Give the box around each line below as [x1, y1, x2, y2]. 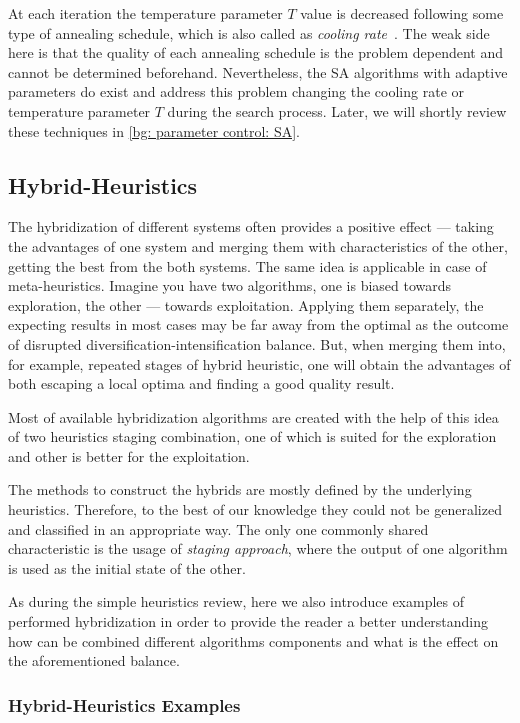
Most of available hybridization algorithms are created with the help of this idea [8, 406, 499, 427]
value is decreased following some [300, 3, 504, 23]
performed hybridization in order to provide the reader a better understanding [8, 611, 489, 632]
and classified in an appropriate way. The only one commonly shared [8, 518, 429, 539]
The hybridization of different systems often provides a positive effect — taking [8, 216, 494, 237]
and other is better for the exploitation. [8, 445, 250, 466]
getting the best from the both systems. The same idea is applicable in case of [8, 255, 487, 276]
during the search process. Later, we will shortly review [167, 100, 507, 121]
